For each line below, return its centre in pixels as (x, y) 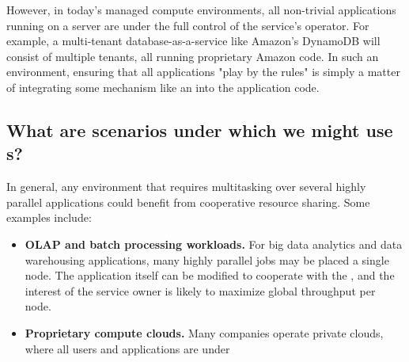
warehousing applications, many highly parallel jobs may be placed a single (207, 259)
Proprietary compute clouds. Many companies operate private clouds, (204, 332)
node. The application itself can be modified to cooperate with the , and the (210, 275)
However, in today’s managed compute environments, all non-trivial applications (201, 10)
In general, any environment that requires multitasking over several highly (186, 187)
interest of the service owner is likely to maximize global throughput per (200, 290)
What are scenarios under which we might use (200, 130)
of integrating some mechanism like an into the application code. (163, 87)
